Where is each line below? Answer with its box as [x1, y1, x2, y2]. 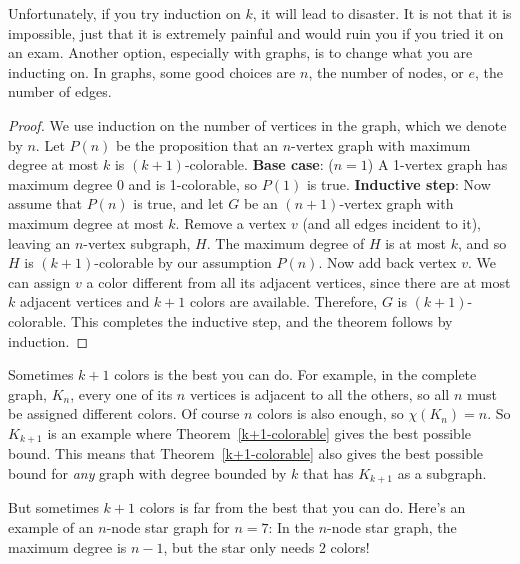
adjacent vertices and [19, 291, 150, 312]
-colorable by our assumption [94, 252, 272, 273]
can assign [8, 271, 71, 292]
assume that [8, 193, 83, 214]
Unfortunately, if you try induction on [8, 3, 241, 23]
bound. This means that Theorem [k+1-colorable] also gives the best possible [8, 443, 484, 464]
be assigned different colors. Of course [8, 403, 240, 424]
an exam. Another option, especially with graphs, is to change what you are [8, 42, 473, 63]
